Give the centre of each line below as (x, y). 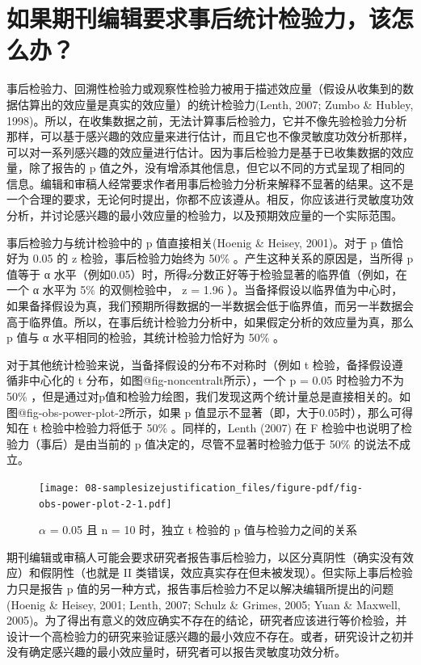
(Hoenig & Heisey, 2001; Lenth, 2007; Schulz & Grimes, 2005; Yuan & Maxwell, (204, 604)
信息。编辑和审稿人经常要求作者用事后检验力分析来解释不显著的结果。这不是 (210, 183)
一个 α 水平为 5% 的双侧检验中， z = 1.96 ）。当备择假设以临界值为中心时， (205, 290)
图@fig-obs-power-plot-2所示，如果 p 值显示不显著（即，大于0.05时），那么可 (204, 412)
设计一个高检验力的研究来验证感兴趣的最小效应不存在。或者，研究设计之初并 (210, 636)
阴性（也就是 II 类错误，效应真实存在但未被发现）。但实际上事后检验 (232, 572)
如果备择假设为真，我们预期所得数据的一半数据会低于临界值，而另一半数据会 (210, 306)
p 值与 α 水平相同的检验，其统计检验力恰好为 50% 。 (146, 337)
